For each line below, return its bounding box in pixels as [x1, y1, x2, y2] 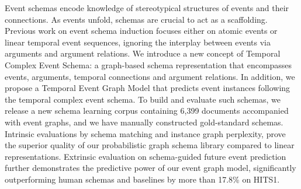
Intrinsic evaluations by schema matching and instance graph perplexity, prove [5, 127, 286, 139]
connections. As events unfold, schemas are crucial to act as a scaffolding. [5, 13, 268, 25]
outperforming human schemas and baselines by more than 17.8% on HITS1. [5, 173, 280, 185]
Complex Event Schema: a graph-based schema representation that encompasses [5, 58, 292, 71]
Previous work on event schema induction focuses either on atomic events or [5, 24, 278, 37]
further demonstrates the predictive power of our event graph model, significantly [5, 162, 296, 174]
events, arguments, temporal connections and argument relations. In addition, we [5, 70, 295, 82]
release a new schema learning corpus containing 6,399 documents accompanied [5, 104, 289, 117]
